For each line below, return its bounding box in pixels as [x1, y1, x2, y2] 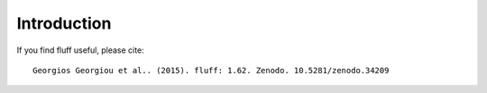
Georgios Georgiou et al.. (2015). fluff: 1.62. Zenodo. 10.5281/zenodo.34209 [32, 65, 390, 75]
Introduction [16, 13, 112, 33]
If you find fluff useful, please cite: [16, 45, 144, 55]
